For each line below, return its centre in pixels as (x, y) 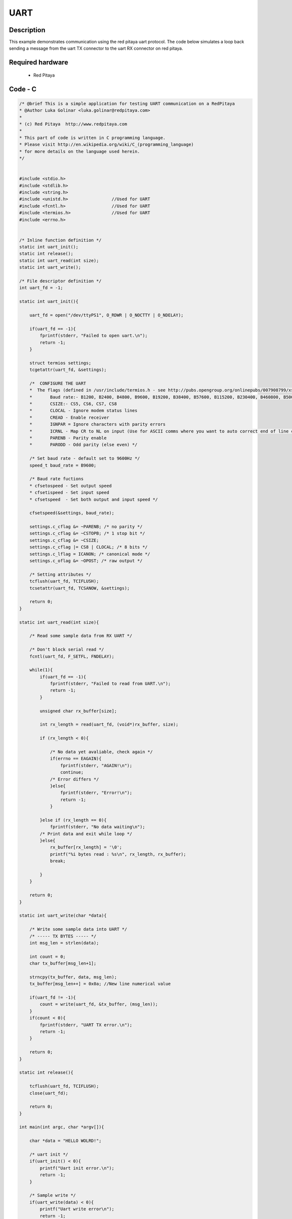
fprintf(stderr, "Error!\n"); (96, 793)
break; (58, 861)
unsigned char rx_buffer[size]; (78, 711)
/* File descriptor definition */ (60, 281)
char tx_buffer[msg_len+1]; (63, 963)
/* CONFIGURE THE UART (58, 383)
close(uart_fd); (49, 1093)
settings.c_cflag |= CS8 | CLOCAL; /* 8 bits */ (89, 547)
